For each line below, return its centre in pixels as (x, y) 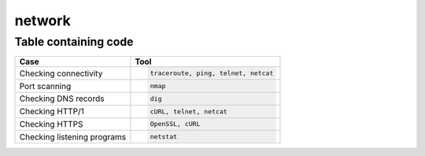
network (42, 20)
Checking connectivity (61, 73)
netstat (164, 137)
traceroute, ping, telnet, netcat (212, 74)
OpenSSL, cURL (175, 124)
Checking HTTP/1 (52, 112)
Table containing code (74, 42)
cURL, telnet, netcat (188, 111)
